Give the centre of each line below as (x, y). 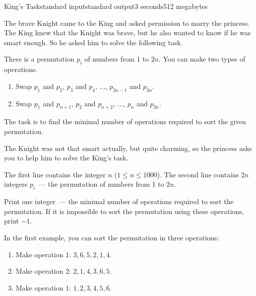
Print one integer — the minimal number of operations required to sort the (119, 201)
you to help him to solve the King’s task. (66, 158)
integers (16, 184)
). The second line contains (198, 174)
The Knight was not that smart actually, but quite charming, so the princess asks (128, 148)
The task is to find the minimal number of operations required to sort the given (125, 121)
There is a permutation (39, 59)
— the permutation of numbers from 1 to (101, 184)
